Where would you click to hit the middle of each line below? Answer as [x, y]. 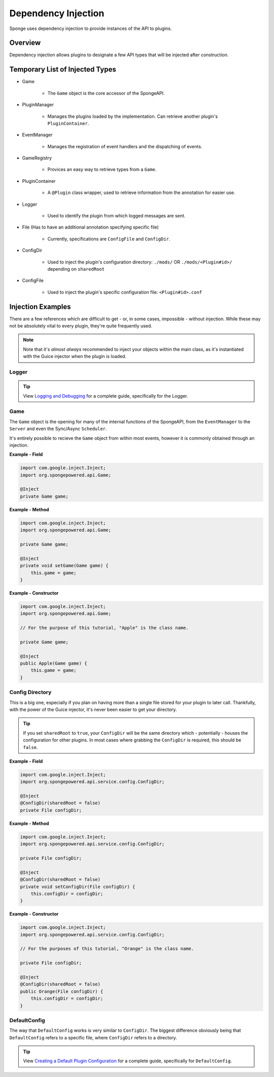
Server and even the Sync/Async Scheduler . [58, 429]
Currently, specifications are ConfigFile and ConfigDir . [109, 239]
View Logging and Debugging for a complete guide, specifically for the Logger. [106, 396]
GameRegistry [37, 158]
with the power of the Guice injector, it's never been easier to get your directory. [93, 709]
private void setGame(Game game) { [64, 566]
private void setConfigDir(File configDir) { [78, 887]
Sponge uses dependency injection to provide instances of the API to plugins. [91, 28]
